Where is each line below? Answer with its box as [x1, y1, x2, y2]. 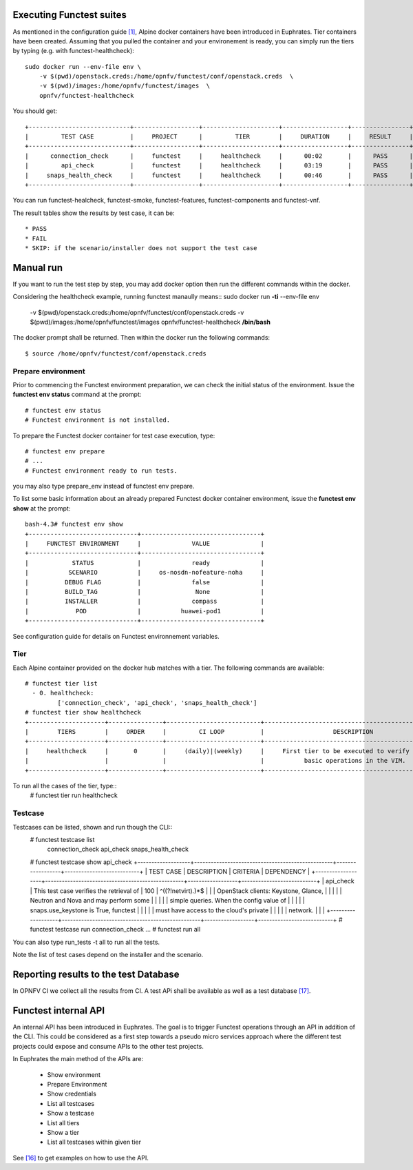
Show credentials [47, 1089, 96, 1098]
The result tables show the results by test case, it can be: [12, 209, 175, 217]
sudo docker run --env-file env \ [25, 63, 141, 70]
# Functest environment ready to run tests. [25, 466, 178, 475]
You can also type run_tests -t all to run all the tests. [12, 938, 160, 946]
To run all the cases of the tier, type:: [12, 781, 117, 790]
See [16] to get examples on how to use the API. [12, 1153, 149, 1162]
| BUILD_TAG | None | [25, 588, 265, 595]
